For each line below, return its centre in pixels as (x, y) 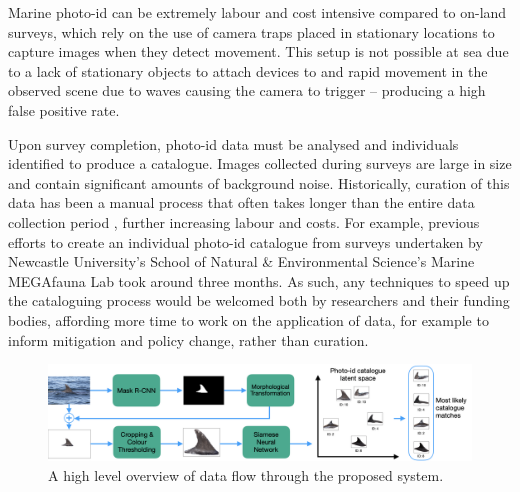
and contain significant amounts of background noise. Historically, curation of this (259, 182)
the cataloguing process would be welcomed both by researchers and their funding (259, 300)
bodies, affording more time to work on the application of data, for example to (248, 319)
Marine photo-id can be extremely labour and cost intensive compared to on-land (257, 12)
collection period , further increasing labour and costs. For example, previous (244, 221)
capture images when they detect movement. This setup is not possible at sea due (258, 51)
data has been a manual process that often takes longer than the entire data (241, 202)
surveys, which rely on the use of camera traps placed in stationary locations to (251, 31)
